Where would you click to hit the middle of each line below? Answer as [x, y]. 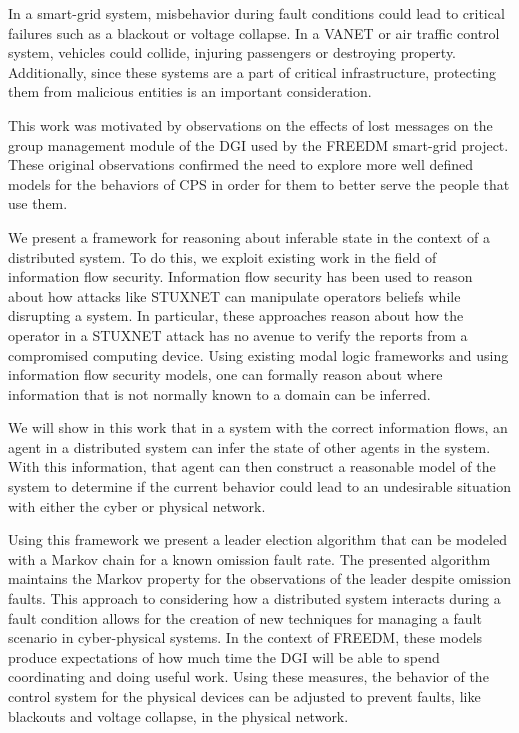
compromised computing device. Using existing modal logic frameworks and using [258, 354]
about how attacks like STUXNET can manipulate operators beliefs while [234, 295]
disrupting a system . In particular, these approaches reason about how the [236, 315]
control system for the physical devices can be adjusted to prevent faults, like [244, 696]
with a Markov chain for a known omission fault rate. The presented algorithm [249, 558]
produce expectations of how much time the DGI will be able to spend [224, 656]
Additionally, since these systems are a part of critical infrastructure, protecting [252, 71]
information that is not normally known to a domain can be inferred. [219, 393]
